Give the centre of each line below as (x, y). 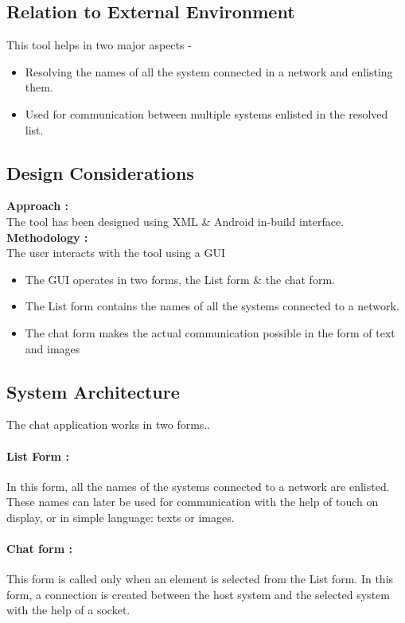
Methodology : (47, 237)
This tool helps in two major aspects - (99, 45)
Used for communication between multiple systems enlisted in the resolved (206, 113)
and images (53, 348)
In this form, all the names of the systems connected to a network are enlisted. (198, 486)
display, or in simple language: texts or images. (121, 517)
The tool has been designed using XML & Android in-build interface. (175, 221)
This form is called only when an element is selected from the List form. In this (200, 579)
